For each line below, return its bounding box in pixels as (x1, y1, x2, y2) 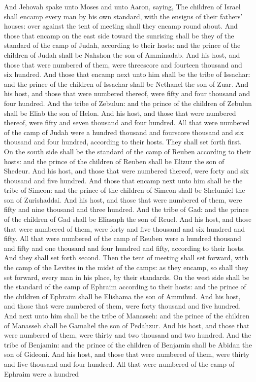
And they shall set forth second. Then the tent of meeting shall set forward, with (4, 252, 249, 263)
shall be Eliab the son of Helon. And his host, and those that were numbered (4, 107, 236, 118)
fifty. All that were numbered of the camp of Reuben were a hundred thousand (4, 233, 241, 243)
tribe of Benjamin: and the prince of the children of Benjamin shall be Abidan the (4, 339, 252, 349)
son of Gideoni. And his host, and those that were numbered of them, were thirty (4, 349, 250, 359)
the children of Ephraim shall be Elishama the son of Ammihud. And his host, (4, 291, 241, 301)
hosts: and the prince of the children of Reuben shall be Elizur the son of (4, 156, 224, 166)
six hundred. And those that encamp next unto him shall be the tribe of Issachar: (4, 69, 250, 79)
